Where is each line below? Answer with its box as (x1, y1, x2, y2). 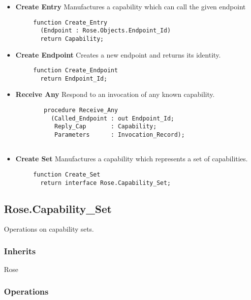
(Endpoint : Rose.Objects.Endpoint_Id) (40, 27, 171, 34)
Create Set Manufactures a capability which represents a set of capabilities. (15, 153, 248, 164)
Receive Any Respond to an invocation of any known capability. (15, 89, 215, 99)
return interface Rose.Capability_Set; (40, 179, 171, 186)
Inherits (4, 244, 36, 257)
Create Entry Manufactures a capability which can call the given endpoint (15, 1, 246, 11)
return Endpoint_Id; (40, 75, 107, 82)
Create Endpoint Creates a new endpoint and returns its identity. (15, 49, 221, 60)
